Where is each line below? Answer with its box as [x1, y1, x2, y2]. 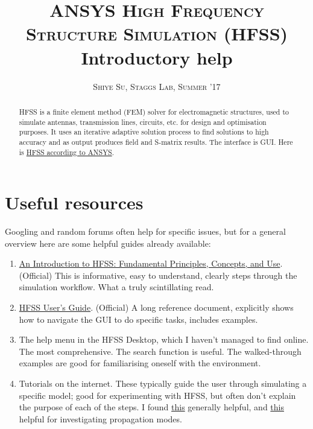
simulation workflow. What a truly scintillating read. [19, 281, 214, 293]
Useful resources [5, 190, 144, 215]
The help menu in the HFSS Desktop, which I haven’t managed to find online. [19, 333, 309, 346]
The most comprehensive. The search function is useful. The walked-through [19, 345, 302, 357]
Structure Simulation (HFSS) [25, 21, 288, 46]
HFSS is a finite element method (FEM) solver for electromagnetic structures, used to [19, 106, 289, 116]
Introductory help [81, 45, 233, 69]
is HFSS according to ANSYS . [19, 147, 114, 157]
